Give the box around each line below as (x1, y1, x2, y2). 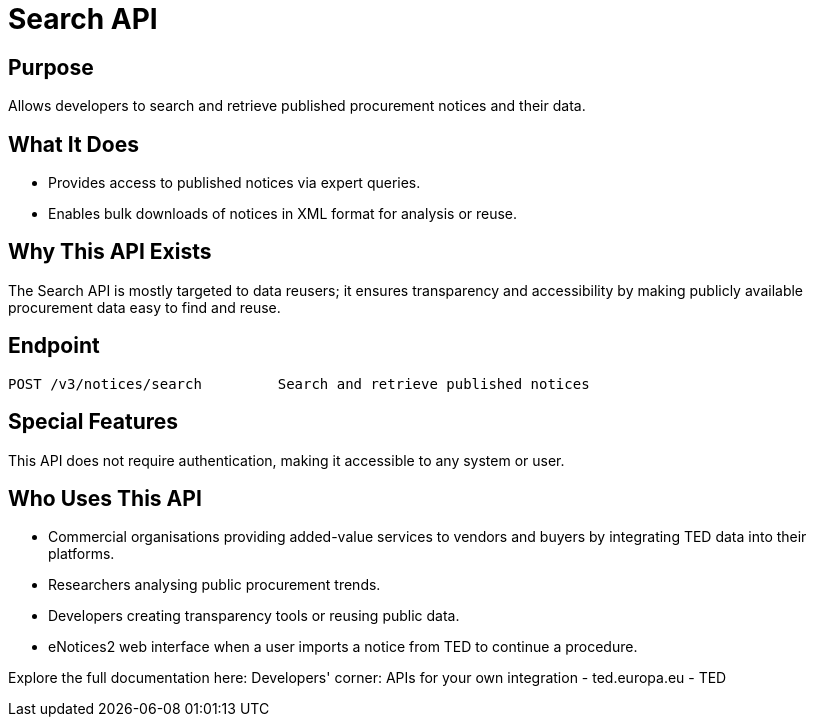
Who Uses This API (8, 485, 202, 511)
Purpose (8, 54, 94, 80)
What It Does (8, 131, 139, 157)
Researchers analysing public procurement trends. (48, 576, 381, 594)
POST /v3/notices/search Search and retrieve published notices (8, 375, 590, 392)
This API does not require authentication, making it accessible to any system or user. (8, 451, 565, 469)
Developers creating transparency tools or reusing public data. (48, 607, 460, 625)
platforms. (48, 545, 115, 563)
